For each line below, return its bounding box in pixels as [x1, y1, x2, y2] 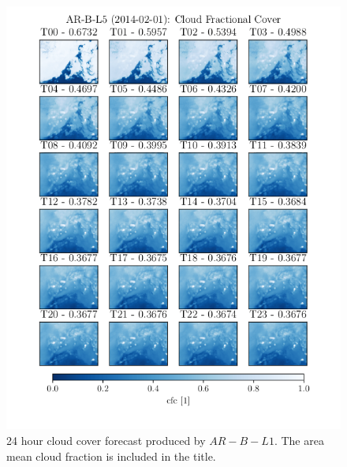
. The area [274, 432, 324, 448]
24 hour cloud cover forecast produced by [6, 432, 206, 448]
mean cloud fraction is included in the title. [6, 447, 216, 464]
